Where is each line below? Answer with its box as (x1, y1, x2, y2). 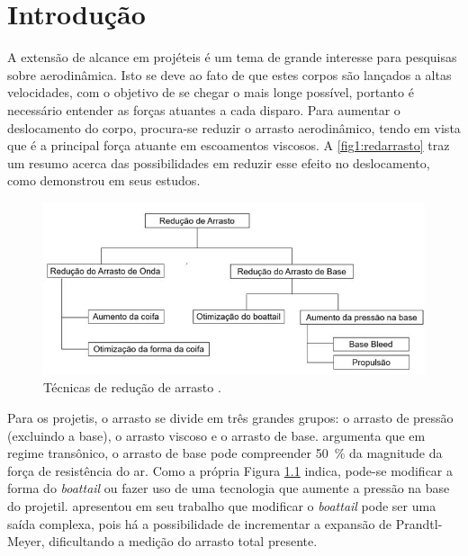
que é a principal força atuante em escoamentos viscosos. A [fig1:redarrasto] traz (7, 136, 450, 155)
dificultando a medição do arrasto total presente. (49, 532, 318, 551)
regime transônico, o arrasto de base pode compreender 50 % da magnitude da (7, 444, 443, 462)
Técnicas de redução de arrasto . (43, 378, 221, 397)
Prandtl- (395, 514, 443, 533)
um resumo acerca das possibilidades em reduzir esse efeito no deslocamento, (7, 153, 430, 172)
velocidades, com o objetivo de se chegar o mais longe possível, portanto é (7, 83, 414, 102)
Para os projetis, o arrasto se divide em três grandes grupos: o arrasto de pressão (7, 408, 454, 427)
